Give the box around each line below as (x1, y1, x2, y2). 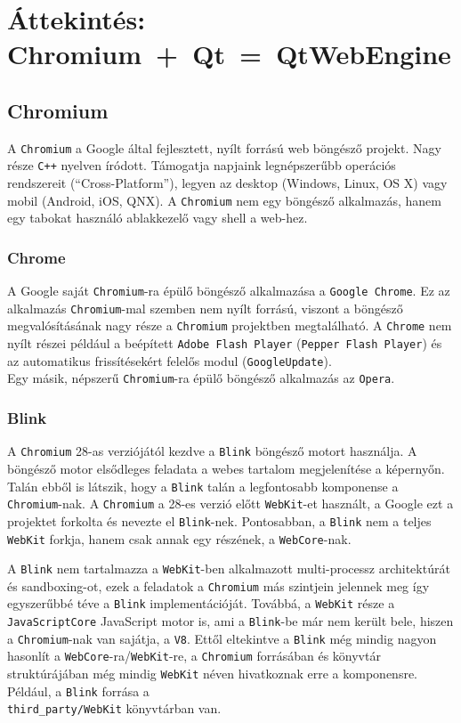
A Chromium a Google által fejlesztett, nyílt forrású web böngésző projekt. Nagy (7, 138, 441, 157)
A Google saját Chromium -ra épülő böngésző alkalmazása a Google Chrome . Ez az (7, 281, 450, 300)
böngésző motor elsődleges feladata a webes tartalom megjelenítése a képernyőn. (7, 459, 445, 477)
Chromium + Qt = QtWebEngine (7, 36, 451, 72)
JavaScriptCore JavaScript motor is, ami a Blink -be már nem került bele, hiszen (7, 612, 454, 630)
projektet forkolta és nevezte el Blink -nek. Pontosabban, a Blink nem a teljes (7, 511, 432, 530)
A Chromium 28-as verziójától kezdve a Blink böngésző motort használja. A (7, 442, 417, 460)
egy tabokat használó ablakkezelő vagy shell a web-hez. (7, 208, 308, 227)
